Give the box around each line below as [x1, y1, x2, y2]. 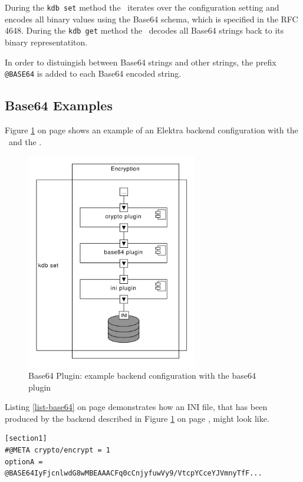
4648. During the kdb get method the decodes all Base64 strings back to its [5, 24, 284, 37]
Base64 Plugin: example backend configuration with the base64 [28, 369, 256, 382]
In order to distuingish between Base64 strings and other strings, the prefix [5, 55, 276, 68]
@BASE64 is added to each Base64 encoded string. [5, 67, 182, 80]
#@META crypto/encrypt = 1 [5, 446, 110, 455]
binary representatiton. [5, 35, 88, 48]
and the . [8, 135, 42, 147]
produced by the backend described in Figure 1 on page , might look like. [5, 412, 269, 424]
